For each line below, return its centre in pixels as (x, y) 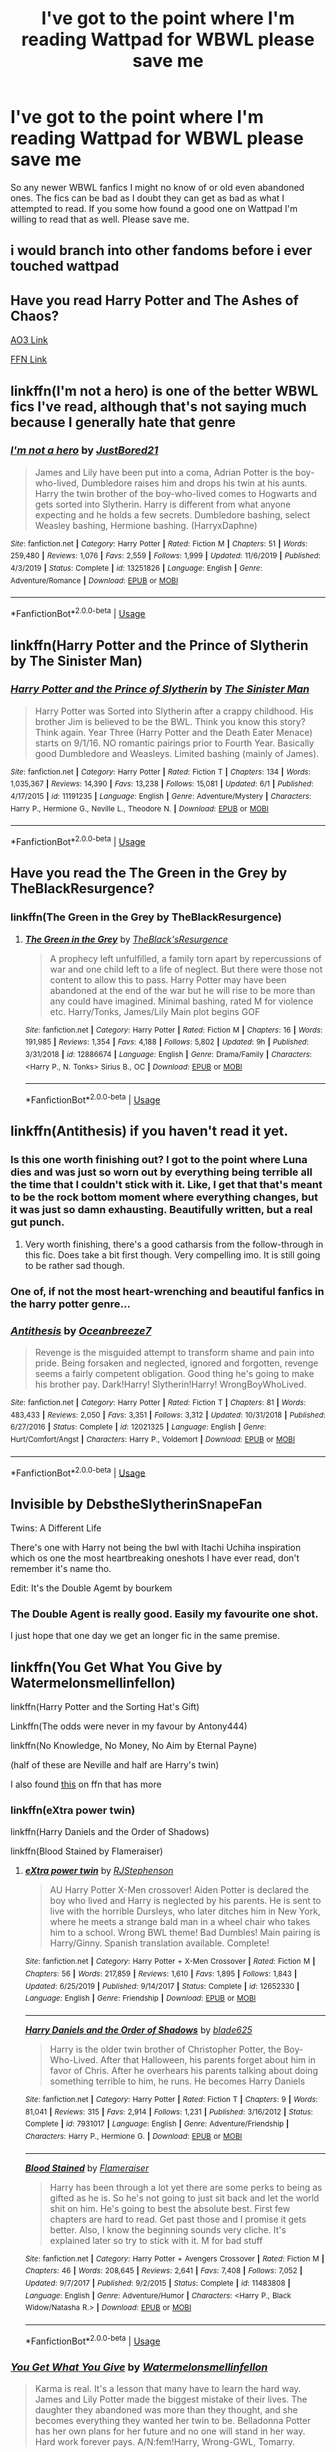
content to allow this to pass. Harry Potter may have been (168, 979)
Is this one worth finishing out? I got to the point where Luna (159, 1160)
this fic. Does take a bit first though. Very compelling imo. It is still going (172, 1254)
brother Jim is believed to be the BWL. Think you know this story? (170, 721)
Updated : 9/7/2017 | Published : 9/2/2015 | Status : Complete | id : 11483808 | (157, 2283)
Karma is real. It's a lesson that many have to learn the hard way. (168, 2388)
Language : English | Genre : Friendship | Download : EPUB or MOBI (140, 1998)
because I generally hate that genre (123, 422)
